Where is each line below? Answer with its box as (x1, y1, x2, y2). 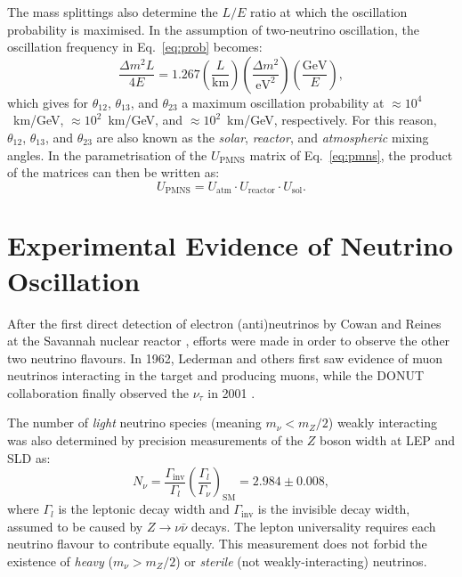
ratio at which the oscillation (250, 3, 408, 20)
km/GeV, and (108, 110, 183, 129)
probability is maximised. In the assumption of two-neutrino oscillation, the (7, 20, 419, 38)
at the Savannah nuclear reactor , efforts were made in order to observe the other (7, 331, 450, 350)
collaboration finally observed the (7, 383, 189, 402)
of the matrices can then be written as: (7, 163, 220, 182)
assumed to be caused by (7, 516, 143, 535)
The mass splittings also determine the (7, 3, 218, 20)
